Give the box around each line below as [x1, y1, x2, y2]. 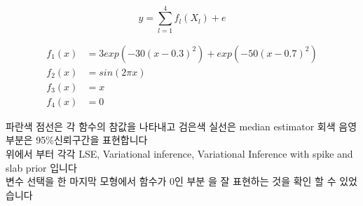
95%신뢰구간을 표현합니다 [36, 132, 148, 147]
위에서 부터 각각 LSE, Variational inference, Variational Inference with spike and [6, 146, 353, 161]
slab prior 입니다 [6, 160, 77, 174]
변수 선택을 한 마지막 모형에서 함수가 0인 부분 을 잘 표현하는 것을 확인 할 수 [6, 174, 336, 188]
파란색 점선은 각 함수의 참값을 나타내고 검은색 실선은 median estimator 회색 [6, 118, 336, 133]
